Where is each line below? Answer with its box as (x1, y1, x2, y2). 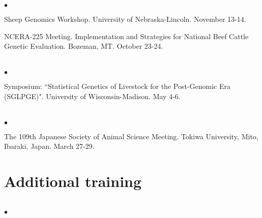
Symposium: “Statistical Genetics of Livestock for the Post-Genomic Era (4, 81, 230, 91)
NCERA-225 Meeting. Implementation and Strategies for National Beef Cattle (4, 30, 249, 41)
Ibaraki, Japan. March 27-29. (4, 141, 95, 151)
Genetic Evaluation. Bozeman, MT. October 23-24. (4, 41, 163, 51)
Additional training (4, 170, 142, 191)
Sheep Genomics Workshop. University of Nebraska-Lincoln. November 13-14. (4, 14, 246, 24)
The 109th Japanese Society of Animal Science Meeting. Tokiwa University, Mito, (4, 131, 258, 141)
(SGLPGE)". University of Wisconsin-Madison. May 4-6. (4, 90, 181, 101)
